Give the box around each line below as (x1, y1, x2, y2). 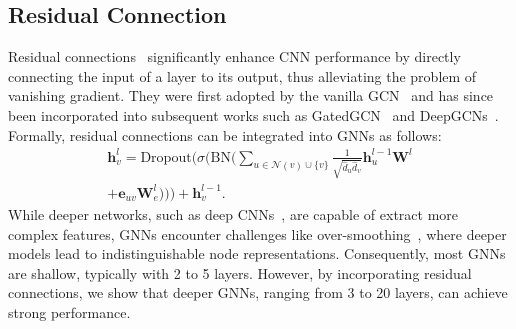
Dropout (140, 150, 192, 165)
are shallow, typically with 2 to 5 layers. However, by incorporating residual (8, 262, 472, 283)
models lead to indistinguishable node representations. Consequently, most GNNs (8, 243, 506, 264)
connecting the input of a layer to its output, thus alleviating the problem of (8, 65, 477, 86)
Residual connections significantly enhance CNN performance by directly (8, 46, 461, 67)
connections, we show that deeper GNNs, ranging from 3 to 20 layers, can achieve (8, 282, 508, 303)
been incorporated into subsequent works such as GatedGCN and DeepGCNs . (8, 104, 499, 125)
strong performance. (8, 301, 131, 322)
